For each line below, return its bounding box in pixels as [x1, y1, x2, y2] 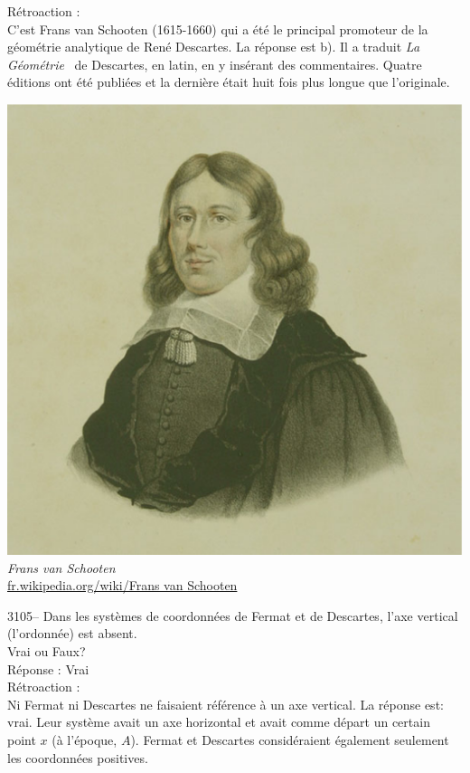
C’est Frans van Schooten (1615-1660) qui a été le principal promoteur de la [7, 19, 428, 38]
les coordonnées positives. [7, 748, 148, 767]
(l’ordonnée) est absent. [7, 624, 137, 643]
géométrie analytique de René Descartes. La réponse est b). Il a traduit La [7, 37, 420, 56]
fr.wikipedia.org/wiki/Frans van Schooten [7, 576, 238, 595]
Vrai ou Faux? [7, 642, 86, 661]
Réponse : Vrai [7, 659, 89, 678]
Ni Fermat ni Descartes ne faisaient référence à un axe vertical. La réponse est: [7, 694, 444, 713]
